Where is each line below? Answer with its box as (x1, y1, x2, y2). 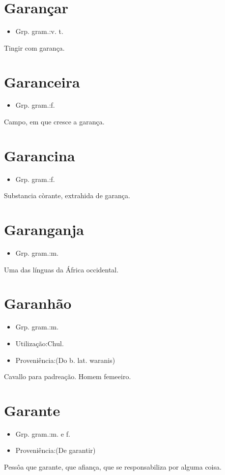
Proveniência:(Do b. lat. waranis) (15, 355, 115, 365)
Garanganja (4, 219, 84, 239)
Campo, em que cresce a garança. (4, 117, 105, 127)
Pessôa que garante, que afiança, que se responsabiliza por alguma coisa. (4, 462, 222, 472)
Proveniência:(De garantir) (15, 445, 96, 455)
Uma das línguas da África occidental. (4, 264, 119, 274)
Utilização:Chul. (15, 338, 64, 348)
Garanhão (4, 293, 72, 313)
